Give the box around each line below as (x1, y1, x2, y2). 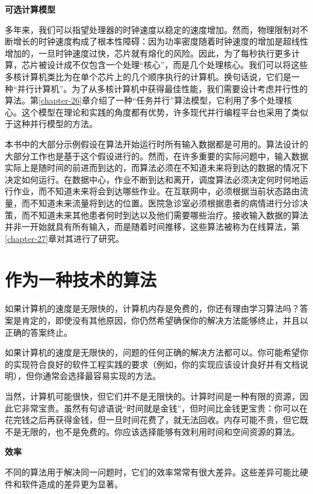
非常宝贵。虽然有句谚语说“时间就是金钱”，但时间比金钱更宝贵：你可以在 (21, 401, 308, 414)
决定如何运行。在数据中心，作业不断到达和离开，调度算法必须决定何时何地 (5, 173, 300, 185)
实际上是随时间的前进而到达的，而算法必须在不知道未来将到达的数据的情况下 (5, 161, 308, 174)
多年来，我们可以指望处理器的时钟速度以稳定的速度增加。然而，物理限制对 (5, 23, 300, 36)
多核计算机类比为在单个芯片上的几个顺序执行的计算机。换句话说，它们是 (5, 70, 291, 82)
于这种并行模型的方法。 (5, 117, 98, 130)
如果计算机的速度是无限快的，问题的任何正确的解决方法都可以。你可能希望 (5, 346, 300, 359)
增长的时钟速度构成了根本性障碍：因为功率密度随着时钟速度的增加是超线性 (13, 35, 308, 48)
